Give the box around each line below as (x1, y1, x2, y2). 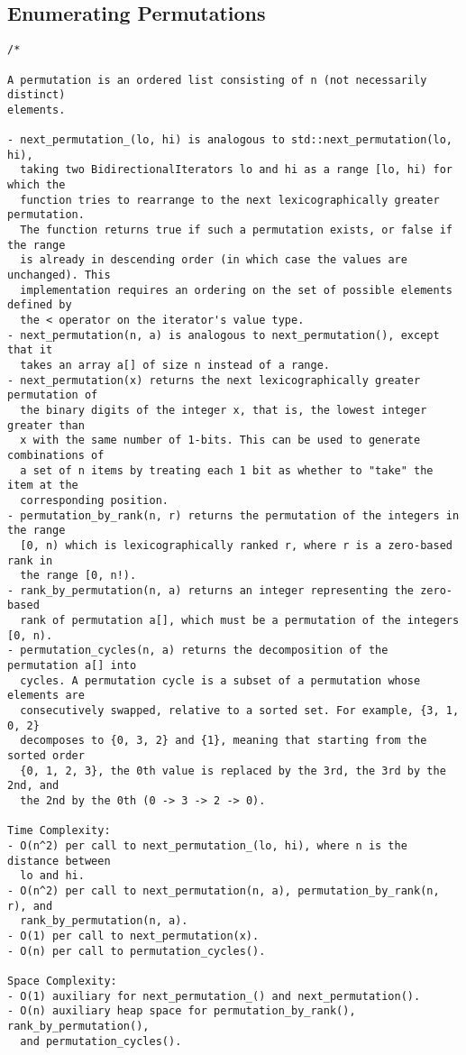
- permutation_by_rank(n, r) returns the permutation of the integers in (7, 509, 460, 522)
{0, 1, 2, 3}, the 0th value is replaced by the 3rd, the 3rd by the (20, 764, 446, 777)
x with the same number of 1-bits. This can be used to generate (20, 434, 421, 447)
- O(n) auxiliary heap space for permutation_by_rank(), (7, 1005, 356, 1018)
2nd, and (7, 779, 59, 793)
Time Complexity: (7, 824, 111, 838)
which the (7, 179, 66, 192)
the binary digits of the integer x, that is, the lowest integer (20, 403, 427, 417)
